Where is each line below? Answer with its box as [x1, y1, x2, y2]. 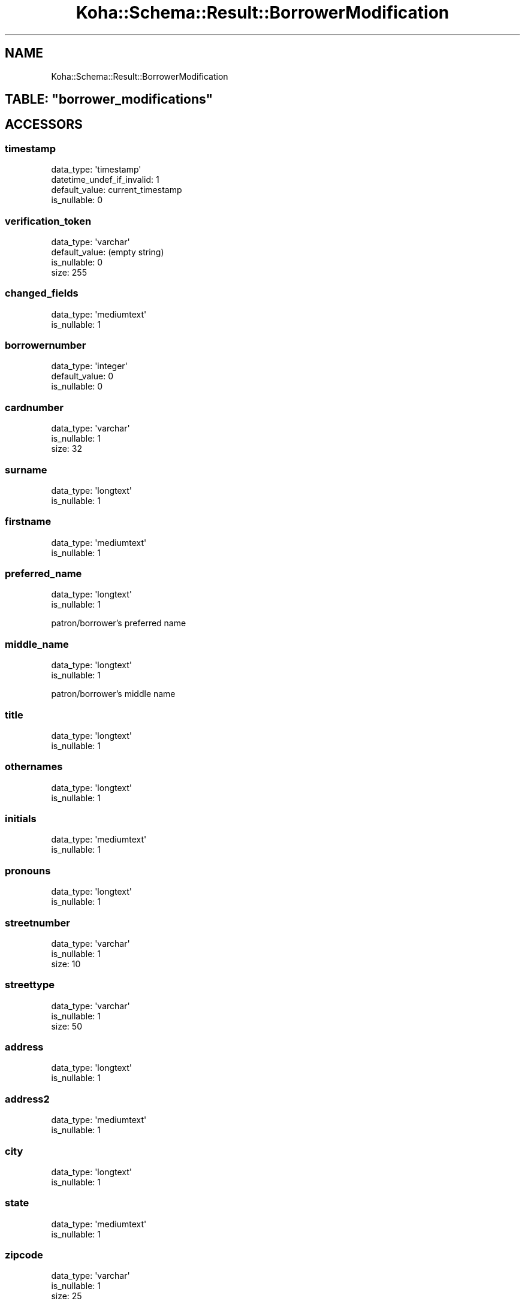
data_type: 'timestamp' [51, 164, 141, 175]
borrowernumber [5, 339, 86, 352]
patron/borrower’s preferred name [51, 618, 186, 629]
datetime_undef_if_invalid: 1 [51, 174, 159, 185]
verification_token [5, 215, 92, 227]
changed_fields [5, 287, 79, 300]
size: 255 [51, 267, 87, 277]
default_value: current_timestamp [51, 185, 182, 195]
